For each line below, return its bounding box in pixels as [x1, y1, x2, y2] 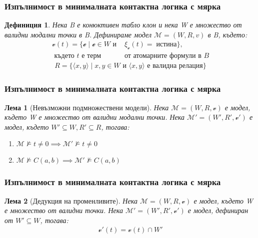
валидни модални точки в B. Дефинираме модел [4, 29, 152, 39]
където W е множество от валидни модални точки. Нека [4, 112, 185, 122]
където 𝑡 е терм [54, 52, 101, 60]
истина [156, 41, 177, 48]
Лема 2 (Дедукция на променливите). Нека [4, 195, 137, 206]
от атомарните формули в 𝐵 [124, 52, 209, 60]
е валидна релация [147, 62, 203, 70]
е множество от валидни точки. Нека [4, 205, 123, 216]
